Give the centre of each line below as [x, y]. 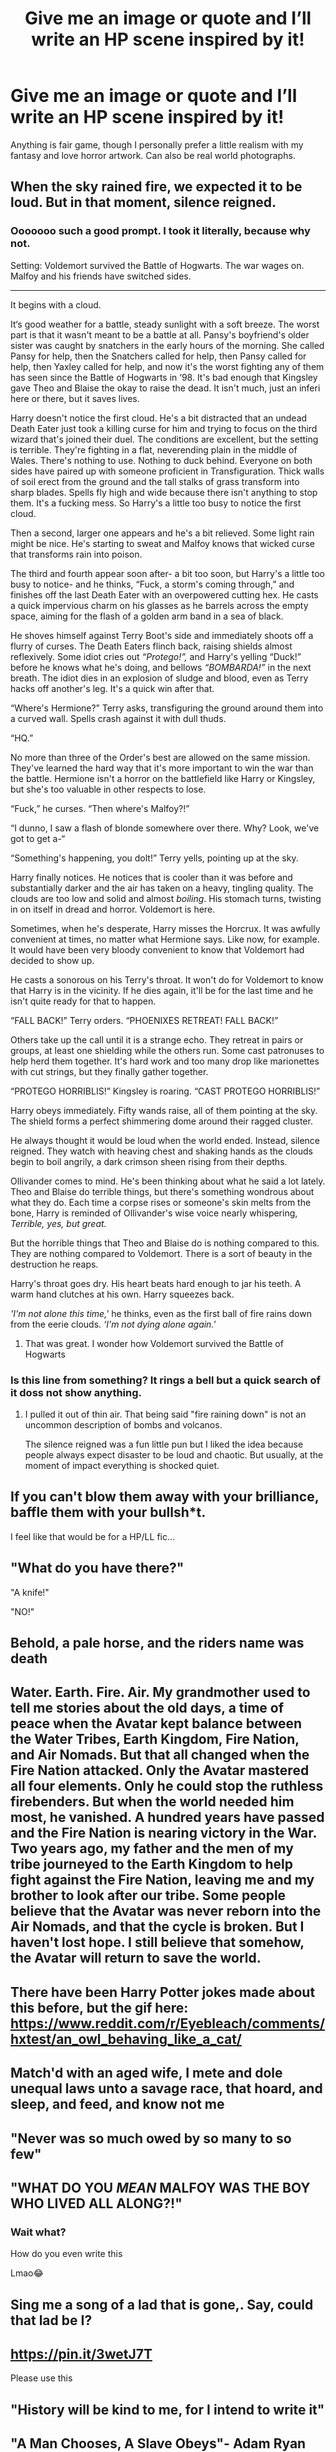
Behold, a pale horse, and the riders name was [157, 1642]
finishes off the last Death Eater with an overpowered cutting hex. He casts [164, 594]
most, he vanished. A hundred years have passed [167, 1817]
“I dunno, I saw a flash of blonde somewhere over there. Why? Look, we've [165, 828]
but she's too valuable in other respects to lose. [108, 789]
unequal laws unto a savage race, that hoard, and [166, 2088]
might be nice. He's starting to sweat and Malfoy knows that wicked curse [162, 543]
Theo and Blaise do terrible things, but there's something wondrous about [162, 1191]
